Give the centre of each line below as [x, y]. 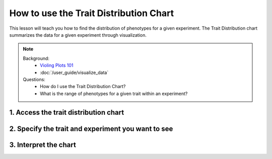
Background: [36, 58]
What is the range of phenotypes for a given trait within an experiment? [114, 94]
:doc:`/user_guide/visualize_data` [74, 72]
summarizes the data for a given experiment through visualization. [78, 35]
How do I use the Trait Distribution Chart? [83, 87]
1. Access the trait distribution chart [67, 112]
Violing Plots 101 [57, 65]
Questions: [34, 79]
